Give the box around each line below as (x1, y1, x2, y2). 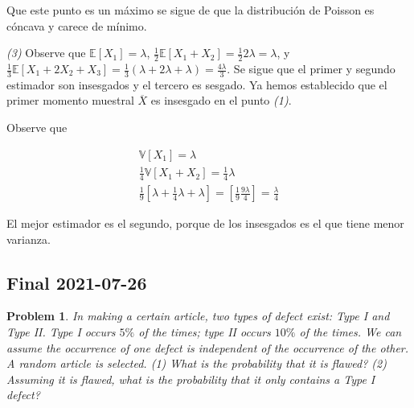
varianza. (6, 230, 51, 247)
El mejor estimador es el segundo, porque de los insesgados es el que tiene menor (6, 215, 404, 232)
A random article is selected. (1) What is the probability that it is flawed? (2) (6, 355, 387, 372)
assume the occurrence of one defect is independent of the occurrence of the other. (6, 339, 409, 356)
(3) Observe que (6, 44, 86, 61)
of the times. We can (299, 324, 402, 340)
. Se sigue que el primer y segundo (227, 60, 396, 77)
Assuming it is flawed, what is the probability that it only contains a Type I (6, 370, 375, 387)
